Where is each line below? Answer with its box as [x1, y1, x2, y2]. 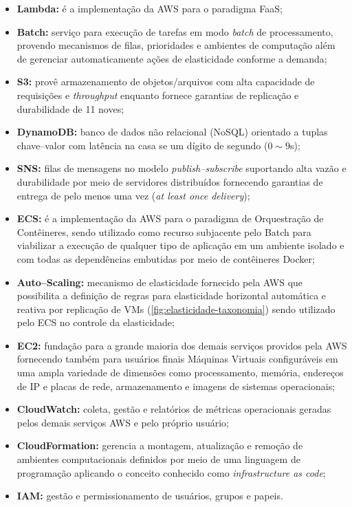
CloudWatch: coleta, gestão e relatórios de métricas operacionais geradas [16, 402, 331, 416]
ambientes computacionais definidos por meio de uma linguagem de [16, 452, 300, 466]
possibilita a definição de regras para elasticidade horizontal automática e [16, 288, 327, 303]
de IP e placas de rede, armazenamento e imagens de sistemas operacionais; [16, 378, 335, 393]
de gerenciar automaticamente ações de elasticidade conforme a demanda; [16, 51, 327, 65]
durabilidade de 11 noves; [16, 101, 124, 116]
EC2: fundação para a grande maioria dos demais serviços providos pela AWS [16, 338, 347, 352]
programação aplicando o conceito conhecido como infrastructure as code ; [16, 465, 326, 479]
